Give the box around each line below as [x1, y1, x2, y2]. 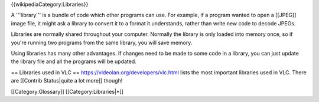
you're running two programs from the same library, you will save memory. [11, 39, 193, 46]
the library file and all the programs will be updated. [11, 58, 137, 65]
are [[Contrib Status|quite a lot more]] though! [11, 77, 123, 84]
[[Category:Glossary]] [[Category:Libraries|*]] [11, 88, 124, 95]
